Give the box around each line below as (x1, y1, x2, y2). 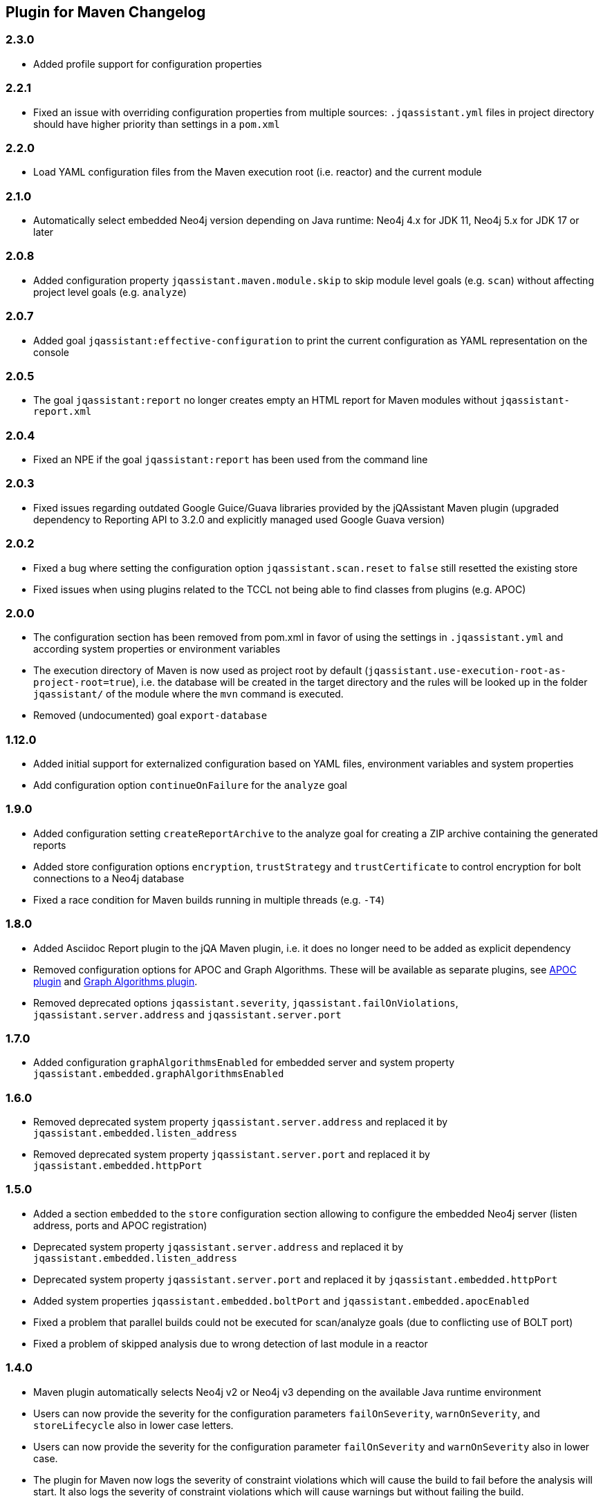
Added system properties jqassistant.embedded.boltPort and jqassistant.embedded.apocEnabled (33, 1294, 530, 1307)
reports (33, 839, 66, 851)
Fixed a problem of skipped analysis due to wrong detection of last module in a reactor (33, 1337, 428, 1350)
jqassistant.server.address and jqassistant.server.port (33, 1008, 342, 1020)
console (33, 346, 70, 358)
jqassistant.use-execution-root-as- (368, 665, 566, 677)
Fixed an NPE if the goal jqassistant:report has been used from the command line (33, 454, 428, 466)
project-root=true (33, 677, 133, 689)
